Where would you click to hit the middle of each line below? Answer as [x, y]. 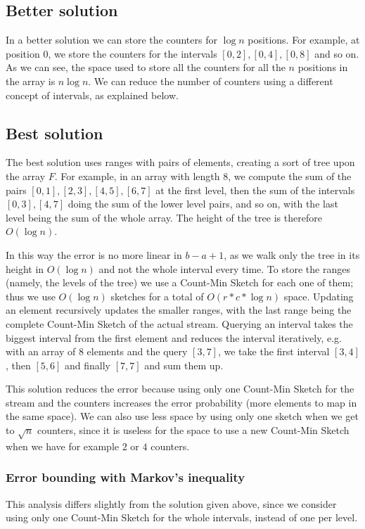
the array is [31, 81]
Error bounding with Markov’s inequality [126, 477]
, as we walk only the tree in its [292, 254]
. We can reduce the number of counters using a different [211, 81]
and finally [88, 365]
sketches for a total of [157, 296]
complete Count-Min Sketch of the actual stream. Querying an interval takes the [179, 323]
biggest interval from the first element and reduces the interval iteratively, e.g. [174, 337]
